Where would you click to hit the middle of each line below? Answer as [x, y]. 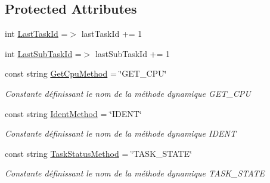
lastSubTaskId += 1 [133, 53]
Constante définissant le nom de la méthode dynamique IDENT [120, 133]
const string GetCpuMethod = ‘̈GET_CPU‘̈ [86, 73]
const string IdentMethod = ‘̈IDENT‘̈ [73, 113]
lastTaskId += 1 [112, 34]
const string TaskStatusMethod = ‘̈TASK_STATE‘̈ [99, 153]
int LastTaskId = [36, 34]
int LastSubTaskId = [43, 53]
